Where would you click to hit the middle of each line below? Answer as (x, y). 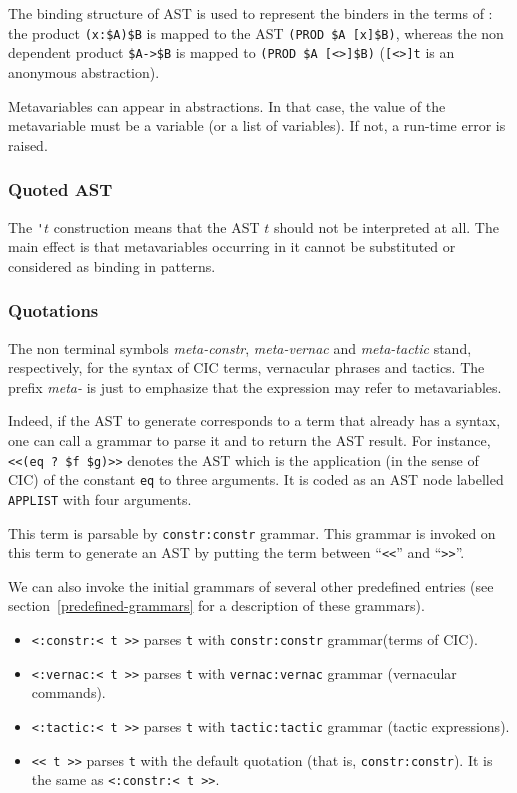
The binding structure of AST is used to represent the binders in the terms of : (250, 13)
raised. (28, 144)
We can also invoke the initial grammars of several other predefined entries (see (251, 585)
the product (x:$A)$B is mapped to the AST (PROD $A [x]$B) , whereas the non (256, 32)
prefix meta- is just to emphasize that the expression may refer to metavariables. (255, 386)
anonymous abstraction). (84, 71)
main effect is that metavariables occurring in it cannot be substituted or (232, 246)
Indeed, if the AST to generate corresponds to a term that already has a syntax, (254, 420)
